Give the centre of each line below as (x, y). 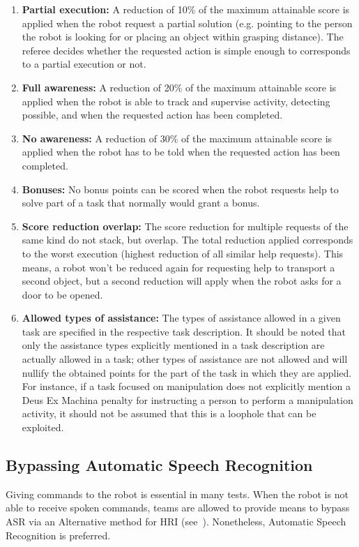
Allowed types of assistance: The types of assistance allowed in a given (181, 318)
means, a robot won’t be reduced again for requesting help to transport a (178, 267)
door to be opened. (62, 294)
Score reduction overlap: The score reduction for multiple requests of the (185, 226)
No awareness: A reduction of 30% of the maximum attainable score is (177, 138)
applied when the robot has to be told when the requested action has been (181, 152)
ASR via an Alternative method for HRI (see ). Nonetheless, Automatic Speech (176, 522)
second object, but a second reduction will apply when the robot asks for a (182, 281)
